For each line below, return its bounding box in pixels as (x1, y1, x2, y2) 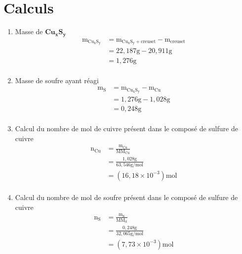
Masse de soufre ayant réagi (15, 75, 99, 85)
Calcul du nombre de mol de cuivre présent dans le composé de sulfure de (15, 123, 238, 134)
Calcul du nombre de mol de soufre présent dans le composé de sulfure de (15, 192, 238, 203)
